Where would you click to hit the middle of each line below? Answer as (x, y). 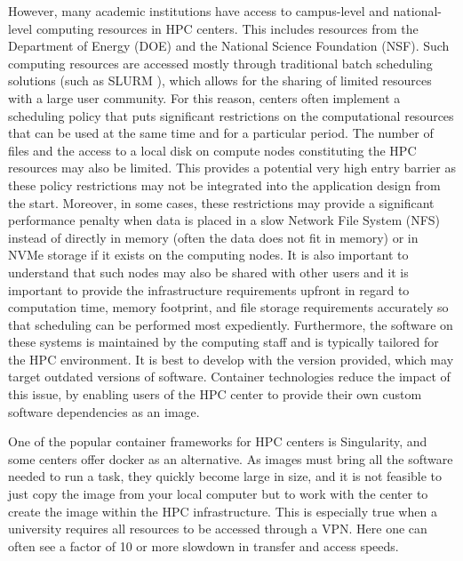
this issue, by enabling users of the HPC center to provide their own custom (215, 394)
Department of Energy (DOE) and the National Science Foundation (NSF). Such (229, 46)
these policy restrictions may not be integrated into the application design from (224, 184)
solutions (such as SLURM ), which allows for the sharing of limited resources (220, 80)
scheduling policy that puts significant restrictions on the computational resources (231, 115)
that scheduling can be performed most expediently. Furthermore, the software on (231, 324)
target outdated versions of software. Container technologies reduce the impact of (229, 377)
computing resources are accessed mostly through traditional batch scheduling (220, 63)
